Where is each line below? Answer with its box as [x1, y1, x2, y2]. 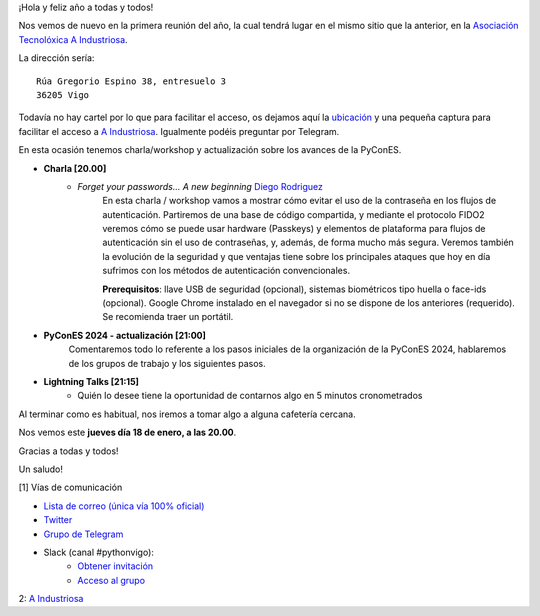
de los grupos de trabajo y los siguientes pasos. [68, 357, 266, 369]
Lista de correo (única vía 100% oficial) [43, 500, 205, 512]
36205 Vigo [36, 89, 90, 100]
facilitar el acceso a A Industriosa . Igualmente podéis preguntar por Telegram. [18, 125, 340, 137]
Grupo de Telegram [43, 528, 124, 540]
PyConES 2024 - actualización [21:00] [43, 329, 207, 341]
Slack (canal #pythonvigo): [43, 546, 155, 558]
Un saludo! [18, 463, 64, 475]
